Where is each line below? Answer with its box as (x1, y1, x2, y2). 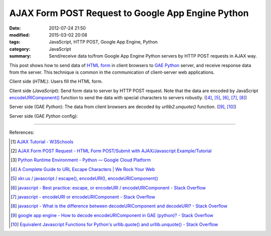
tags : (9, 39, 21, 45)
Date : (9, 25, 21, 31)
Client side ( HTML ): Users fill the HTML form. (9, 78, 103, 85)
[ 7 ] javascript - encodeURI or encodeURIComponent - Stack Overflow (11, 193, 156, 200)
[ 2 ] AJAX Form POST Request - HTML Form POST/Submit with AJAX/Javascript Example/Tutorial (11, 148, 212, 154)
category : (9, 46, 31, 52)
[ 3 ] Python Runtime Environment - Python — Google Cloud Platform (11, 157, 151, 163)
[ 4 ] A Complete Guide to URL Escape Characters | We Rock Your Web (11, 166, 155, 172)
